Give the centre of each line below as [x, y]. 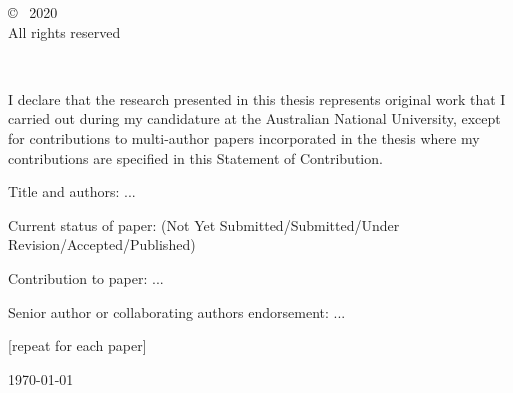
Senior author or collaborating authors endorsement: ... [177, 311]
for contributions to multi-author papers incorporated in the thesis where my [244, 137]
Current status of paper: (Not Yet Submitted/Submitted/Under [204, 224]
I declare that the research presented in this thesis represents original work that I [257, 98]
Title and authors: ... [72, 191]
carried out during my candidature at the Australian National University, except [254, 118]
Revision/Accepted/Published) [102, 244]
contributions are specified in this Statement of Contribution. [195, 157]
